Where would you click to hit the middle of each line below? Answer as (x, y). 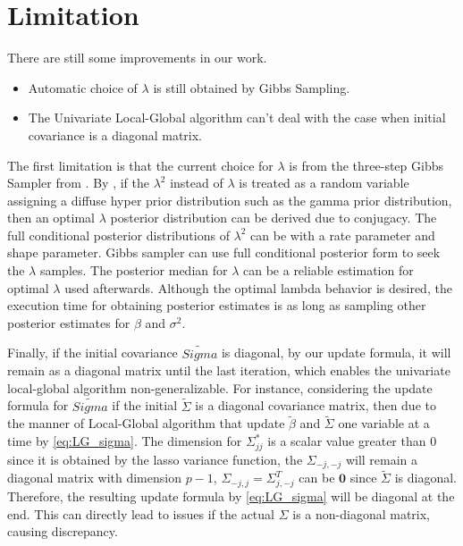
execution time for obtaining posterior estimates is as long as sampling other (217, 305)
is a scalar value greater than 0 (352, 441)
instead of (197, 183)
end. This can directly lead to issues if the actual (141, 513)
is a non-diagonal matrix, (362, 513)
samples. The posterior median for (134, 270)
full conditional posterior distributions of (118, 235)
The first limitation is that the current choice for (140, 165)
